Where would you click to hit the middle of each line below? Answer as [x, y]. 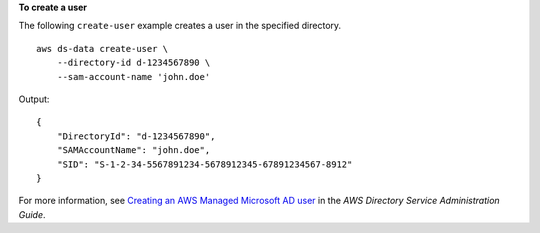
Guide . [32, 214]
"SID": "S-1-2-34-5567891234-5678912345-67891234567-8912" [204, 164]
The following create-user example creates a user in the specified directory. [180, 26]
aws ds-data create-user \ [102, 48]
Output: [34, 99]
